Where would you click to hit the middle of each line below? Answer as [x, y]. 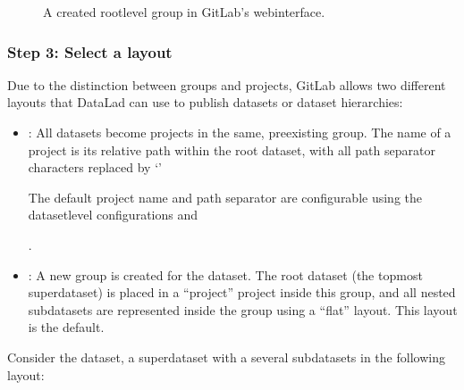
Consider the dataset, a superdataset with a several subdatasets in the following [226, 357]
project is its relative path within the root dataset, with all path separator [232, 149]
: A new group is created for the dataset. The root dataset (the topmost [225, 274]
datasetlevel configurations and [113, 215]
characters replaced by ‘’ [95, 167]
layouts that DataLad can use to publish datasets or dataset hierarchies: [205, 102]
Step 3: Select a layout [90, 51]
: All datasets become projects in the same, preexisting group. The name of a [240, 132]
